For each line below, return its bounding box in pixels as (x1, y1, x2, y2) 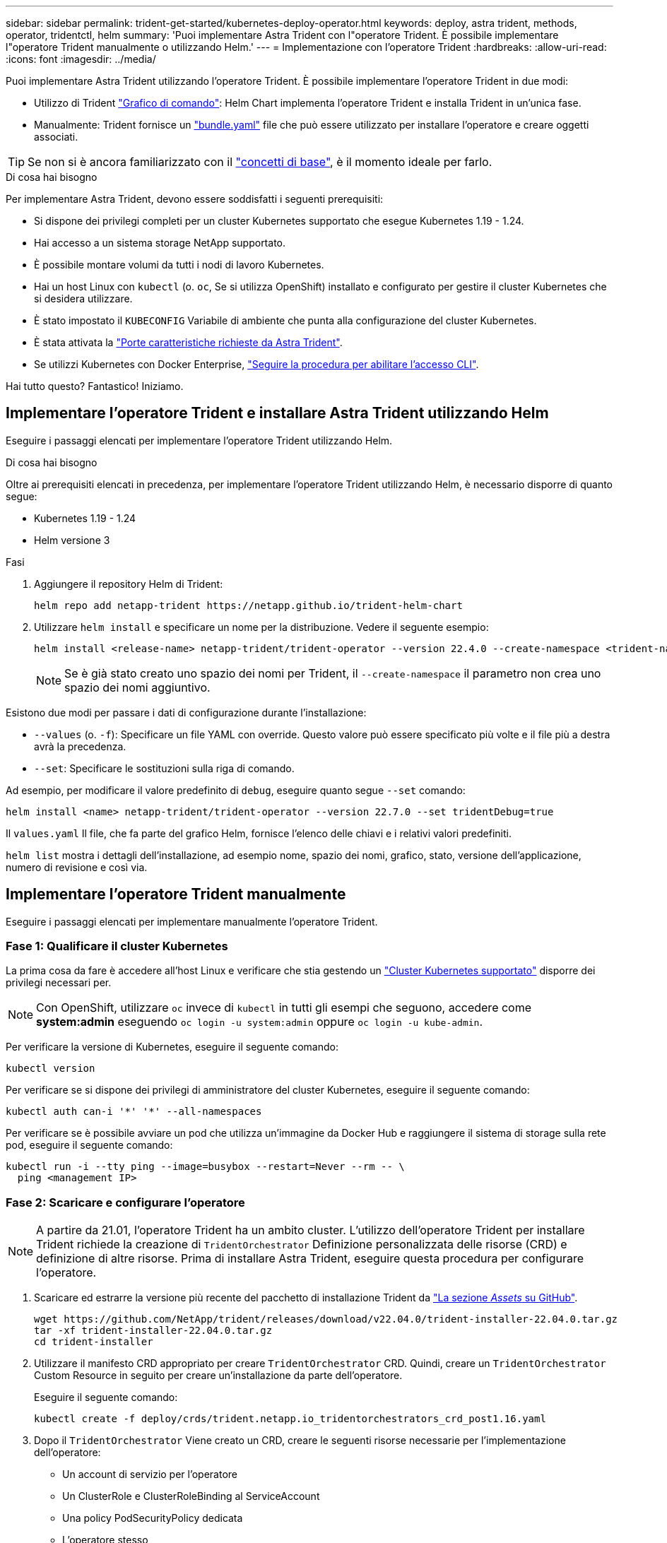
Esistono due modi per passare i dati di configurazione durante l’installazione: (6, 706, 367, 719)
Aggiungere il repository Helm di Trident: (34, 577, 223, 590)
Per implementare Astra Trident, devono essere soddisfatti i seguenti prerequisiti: (6, 193, 384, 205)
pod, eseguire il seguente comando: (6, 1139, 173, 1152)
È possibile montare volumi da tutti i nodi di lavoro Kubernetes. (34, 259, 324, 271)
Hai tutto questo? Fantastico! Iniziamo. (6, 380, 184, 392)
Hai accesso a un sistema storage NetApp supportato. (34, 237, 286, 249)
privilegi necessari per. (6, 976, 112, 989)
